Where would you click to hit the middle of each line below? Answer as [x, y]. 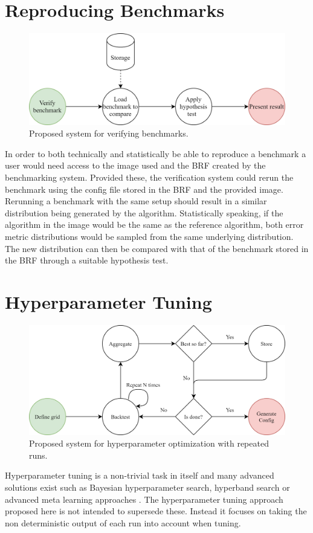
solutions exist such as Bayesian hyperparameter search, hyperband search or [147, 487]
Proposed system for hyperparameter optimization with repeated [149, 443]
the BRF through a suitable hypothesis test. [87, 260]
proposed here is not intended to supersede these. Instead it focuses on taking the [156, 511]
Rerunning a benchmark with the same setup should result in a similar [136, 201]
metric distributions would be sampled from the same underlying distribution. [149, 237]
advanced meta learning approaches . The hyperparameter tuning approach [144, 499]
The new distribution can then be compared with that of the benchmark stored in [157, 248]
